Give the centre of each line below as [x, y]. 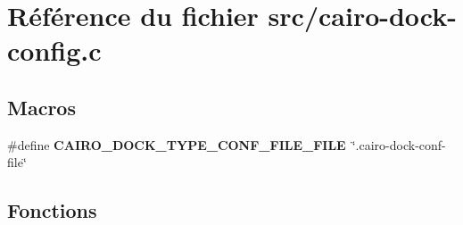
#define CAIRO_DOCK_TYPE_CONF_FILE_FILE [177, 144]
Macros [41, 107]
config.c [54, 50]
